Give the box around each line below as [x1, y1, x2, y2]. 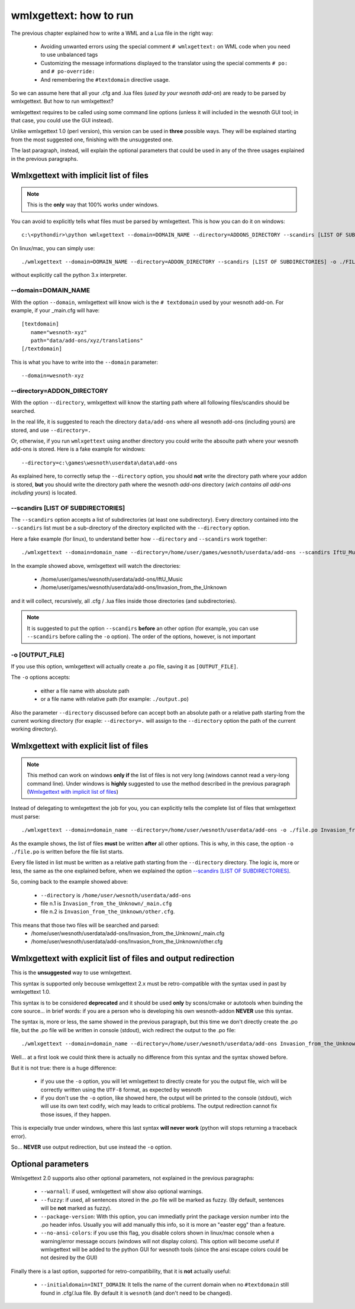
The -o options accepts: [11, 674, 70, 681]
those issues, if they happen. [40, 1111, 111, 1118]
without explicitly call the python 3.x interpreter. [11, 272, 127, 279]
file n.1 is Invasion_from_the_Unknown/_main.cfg [40, 900, 172, 907]
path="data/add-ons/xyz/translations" [30, 337, 143, 344]
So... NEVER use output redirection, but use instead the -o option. [11, 1143, 172, 1150]
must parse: [11, 813, 40, 820]
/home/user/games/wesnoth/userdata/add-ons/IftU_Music [40, 576, 183, 583]
